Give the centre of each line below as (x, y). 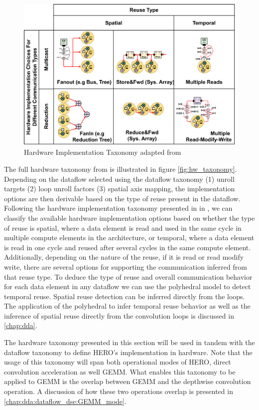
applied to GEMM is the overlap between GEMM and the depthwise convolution (128, 381)
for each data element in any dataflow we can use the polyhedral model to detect (128, 286)
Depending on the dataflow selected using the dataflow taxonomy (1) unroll (119, 179)
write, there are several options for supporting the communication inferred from (126, 266)
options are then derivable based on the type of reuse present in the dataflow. (122, 198)
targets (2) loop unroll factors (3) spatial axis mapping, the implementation (120, 189)
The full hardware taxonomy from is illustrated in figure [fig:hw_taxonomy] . (121, 169)
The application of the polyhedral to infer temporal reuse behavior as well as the (127, 306)
